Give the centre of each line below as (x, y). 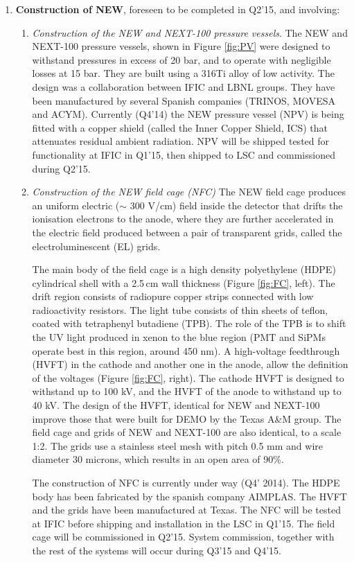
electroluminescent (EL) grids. (96, 246)
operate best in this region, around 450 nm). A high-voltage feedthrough (186, 350)
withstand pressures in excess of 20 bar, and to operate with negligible (182, 59)
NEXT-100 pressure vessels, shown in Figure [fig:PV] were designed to (181, 46)
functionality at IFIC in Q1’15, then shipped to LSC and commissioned (184, 154)
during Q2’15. (61, 168)
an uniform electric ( (76, 205)
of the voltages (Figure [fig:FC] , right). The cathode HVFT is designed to (188, 377)
